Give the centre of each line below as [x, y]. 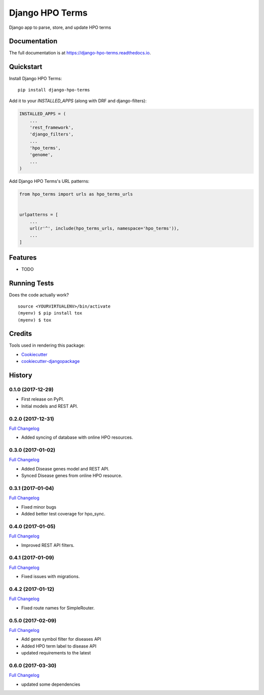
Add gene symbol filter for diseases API [61, 639]
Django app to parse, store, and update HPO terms [60, 27]
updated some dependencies [51, 684]
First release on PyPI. [43, 399]
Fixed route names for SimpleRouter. [58, 608]
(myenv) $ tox [34, 320]
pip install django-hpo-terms [54, 90]
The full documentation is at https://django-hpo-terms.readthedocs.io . [80, 53]
